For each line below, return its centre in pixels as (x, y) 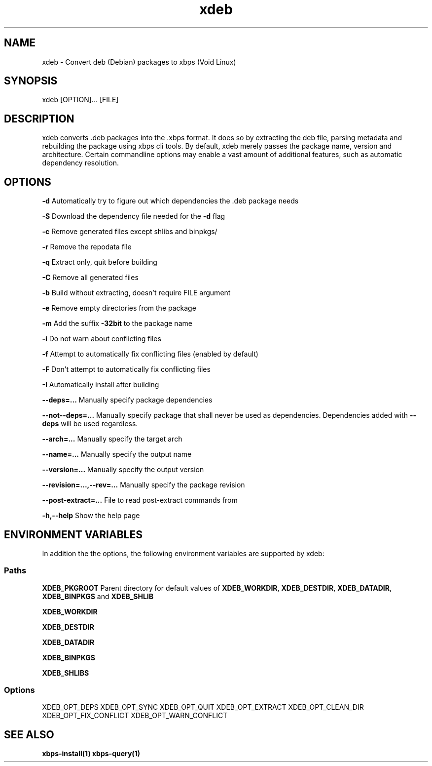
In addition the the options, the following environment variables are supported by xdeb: (183, 553)
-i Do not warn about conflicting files (102, 339)
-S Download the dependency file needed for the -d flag (134, 216)
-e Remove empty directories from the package (119, 308)
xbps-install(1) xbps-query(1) (91, 754)
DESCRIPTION (39, 119)
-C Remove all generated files (90, 278)
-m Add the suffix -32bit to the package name (117, 323)
